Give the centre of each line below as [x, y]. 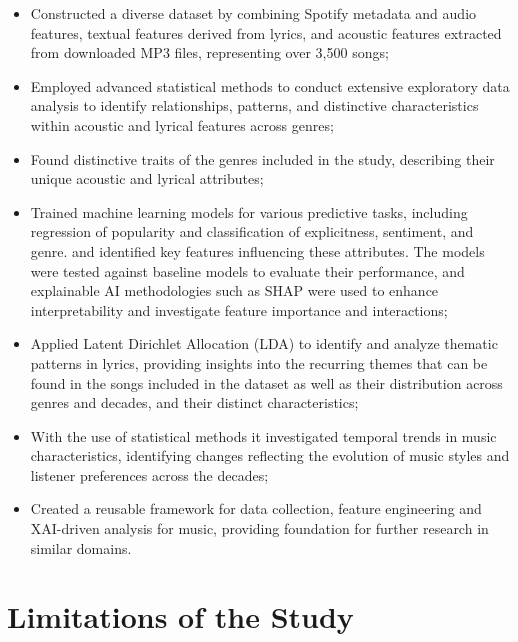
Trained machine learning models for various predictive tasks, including [249, 211]
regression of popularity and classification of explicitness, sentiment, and [252, 231]
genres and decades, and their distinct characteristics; [194, 402]
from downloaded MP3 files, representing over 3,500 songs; [209, 52]
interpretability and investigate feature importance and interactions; [239, 309]
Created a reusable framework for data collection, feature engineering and [256, 508]
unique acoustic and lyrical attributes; [147, 178]
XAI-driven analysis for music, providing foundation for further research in [259, 528]
